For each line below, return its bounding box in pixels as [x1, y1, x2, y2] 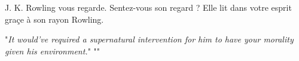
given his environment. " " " [5, 44, 100, 57]
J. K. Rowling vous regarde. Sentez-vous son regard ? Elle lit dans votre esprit [5, 1, 292, 13]
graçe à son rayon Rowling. [5, 13, 104, 25]
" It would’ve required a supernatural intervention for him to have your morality [5, 33, 294, 45]
